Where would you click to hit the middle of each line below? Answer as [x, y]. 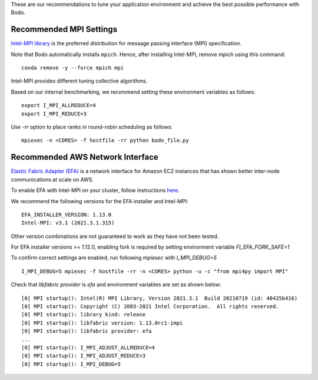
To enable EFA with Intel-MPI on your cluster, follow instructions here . [95, 190]
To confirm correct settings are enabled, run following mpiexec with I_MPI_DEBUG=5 [114, 258]
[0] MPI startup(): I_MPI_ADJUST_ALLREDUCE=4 [88, 347]
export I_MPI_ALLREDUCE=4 [59, 105]
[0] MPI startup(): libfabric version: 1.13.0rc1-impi [102, 323]
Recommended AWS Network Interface [85, 157]
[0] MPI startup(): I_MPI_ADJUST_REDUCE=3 [84, 356]
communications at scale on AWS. [52, 179]
